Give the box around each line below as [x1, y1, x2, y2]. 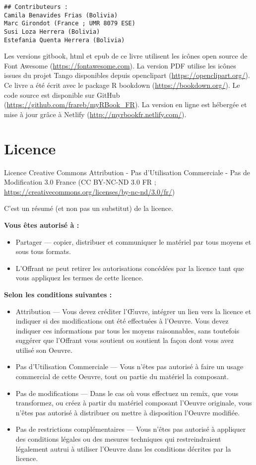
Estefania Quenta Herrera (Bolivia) [4, 36, 125, 44]
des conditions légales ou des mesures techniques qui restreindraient [15, 434, 221, 444]
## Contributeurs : [4, 3, 68, 10]
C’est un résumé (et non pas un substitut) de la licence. [4, 203, 174, 213]
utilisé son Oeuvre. [15, 344, 72, 355]
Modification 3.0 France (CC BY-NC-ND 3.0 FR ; [4, 177, 156, 187]
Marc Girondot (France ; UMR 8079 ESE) [4, 20, 135, 27]
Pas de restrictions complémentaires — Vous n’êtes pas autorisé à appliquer [15, 424, 246, 434]
